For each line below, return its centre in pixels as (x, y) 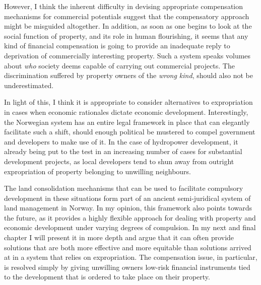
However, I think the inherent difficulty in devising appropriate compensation (124, 6)
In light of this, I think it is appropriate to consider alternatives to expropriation (128, 102)
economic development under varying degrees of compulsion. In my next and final (130, 227)
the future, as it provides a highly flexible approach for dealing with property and (130, 217)
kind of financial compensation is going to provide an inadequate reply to (117, 46)
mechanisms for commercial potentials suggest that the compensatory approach (127, 16)
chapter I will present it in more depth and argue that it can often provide (119, 237)
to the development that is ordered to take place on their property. (107, 277)
